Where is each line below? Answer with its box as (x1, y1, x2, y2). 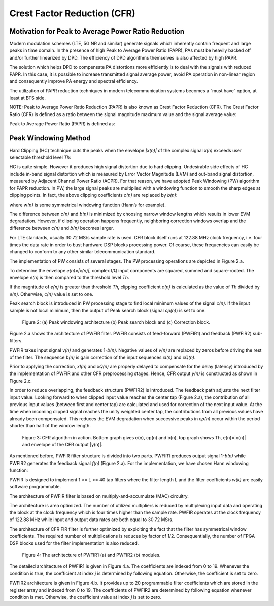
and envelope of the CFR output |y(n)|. (22, 441, 103, 447)
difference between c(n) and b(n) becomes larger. (9, 225, 114, 231)
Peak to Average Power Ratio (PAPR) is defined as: (9, 120, 115, 127)
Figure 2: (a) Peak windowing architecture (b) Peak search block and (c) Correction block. (22, 319, 210, 325)
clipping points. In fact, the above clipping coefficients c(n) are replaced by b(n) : (9, 192, 178, 198)
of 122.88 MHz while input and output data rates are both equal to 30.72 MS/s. (9, 516, 174, 523)
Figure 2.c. (9, 378, 32, 384)
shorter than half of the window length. (9, 423, 91, 429)
